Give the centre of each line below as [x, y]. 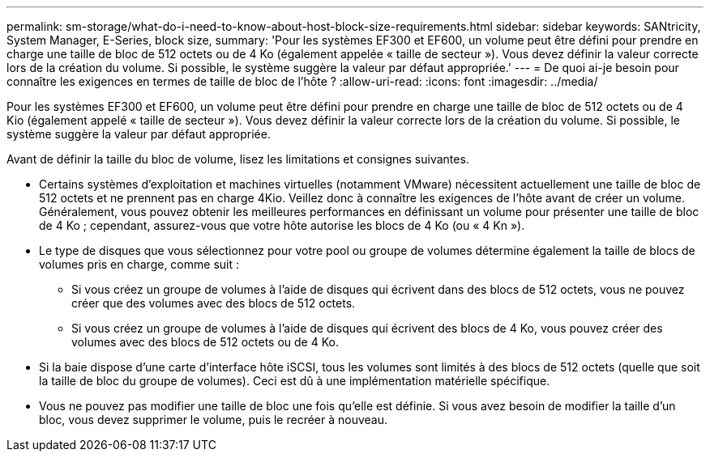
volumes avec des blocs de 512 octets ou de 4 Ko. [205, 342]
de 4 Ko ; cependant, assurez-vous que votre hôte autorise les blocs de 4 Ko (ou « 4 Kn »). [282, 225]
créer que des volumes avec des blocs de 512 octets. [214, 303]
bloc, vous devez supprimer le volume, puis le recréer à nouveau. [214, 420]
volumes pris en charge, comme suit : [139, 264]
